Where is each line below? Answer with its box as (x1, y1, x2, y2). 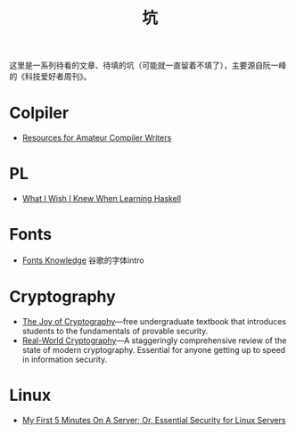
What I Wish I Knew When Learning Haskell (21, 193, 181, 204)
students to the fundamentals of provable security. (21, 325, 209, 336)
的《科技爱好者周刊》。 (9, 71, 92, 82)
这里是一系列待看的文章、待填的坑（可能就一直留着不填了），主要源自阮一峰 (9, 60, 287, 71)
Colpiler (9, 103, 70, 123)
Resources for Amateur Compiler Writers (21, 133, 172, 143)
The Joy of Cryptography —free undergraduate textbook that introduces (21, 315, 287, 326)
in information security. (21, 354, 108, 364)
